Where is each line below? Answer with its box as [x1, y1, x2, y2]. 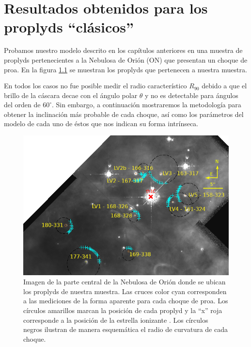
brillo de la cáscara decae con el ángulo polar [4, 90, 138, 100]
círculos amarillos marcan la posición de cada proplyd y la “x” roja [23, 305, 222, 315]
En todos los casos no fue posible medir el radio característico [4, 81, 187, 91]
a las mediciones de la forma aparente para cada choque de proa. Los [23, 296, 228, 306]
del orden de [4, 99, 41, 110]
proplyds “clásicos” [4, 17, 134, 37]
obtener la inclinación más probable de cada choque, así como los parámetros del [4, 109, 244, 119]
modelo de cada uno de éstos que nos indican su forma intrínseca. [4, 118, 199, 129]
